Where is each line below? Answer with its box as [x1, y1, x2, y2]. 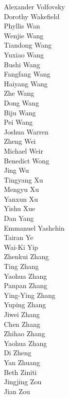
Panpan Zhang [4, 280, 48, 291]
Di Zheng [4, 347, 32, 358]
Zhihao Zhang [4, 328, 45, 339]
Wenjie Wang [4, 30, 44, 40]
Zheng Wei [4, 136, 36, 146]
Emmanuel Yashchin [4, 222, 65, 233]
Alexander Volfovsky [4, 1, 65, 11]
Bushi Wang [4, 59, 40, 69]
